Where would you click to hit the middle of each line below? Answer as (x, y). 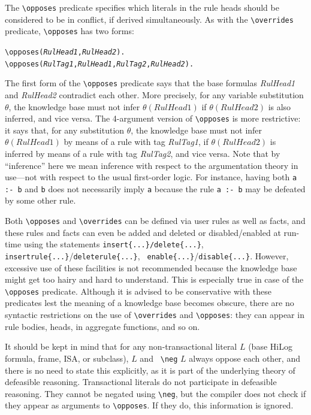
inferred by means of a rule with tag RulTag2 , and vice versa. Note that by (143, 153)
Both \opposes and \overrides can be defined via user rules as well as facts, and (155, 221)
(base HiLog (270, 346)
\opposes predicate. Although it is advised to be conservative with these (138, 291)
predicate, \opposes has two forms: (70, 31)
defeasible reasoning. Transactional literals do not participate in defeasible (141, 382)
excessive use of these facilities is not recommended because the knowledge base (151, 267)
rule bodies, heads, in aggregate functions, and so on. (102, 326)
